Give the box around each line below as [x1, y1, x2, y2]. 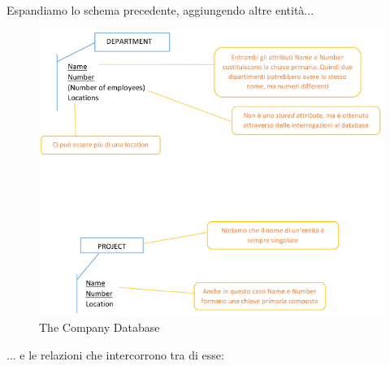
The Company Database [39, 318, 160, 335]
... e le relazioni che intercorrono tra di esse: [6, 346, 224, 363]
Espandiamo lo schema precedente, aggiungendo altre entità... [6, 2, 314, 18]
